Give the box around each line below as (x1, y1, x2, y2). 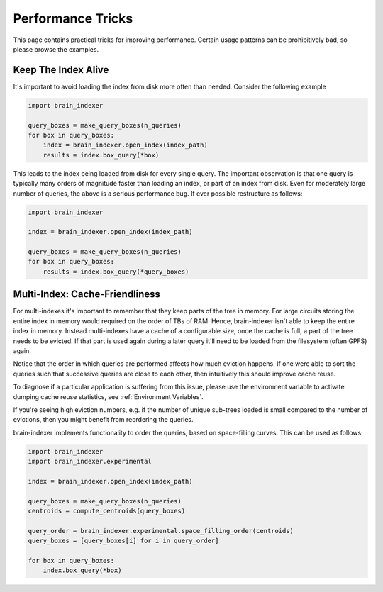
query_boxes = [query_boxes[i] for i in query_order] (28, 537, 219, 545)
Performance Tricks (13, 11, 133, 26)
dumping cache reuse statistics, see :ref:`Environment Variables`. (13, 392, 204, 401)
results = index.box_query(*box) (43, 151, 160, 159)
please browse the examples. (13, 45, 99, 53)
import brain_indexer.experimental (28, 457, 152, 466)
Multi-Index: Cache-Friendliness (13, 288, 161, 301)
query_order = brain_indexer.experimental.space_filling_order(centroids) (28, 527, 294, 535)
